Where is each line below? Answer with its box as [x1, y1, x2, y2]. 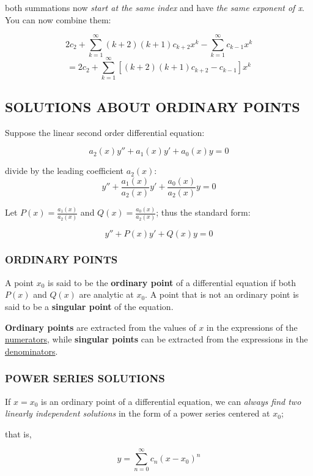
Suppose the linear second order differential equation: [5, 126, 205, 138]
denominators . [5, 344, 58, 357]
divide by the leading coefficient [5, 164, 124, 177]
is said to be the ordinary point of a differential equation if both [48, 276, 296, 289]
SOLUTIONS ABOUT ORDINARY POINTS [5, 97, 300, 116]
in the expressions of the [206, 320, 298, 333]
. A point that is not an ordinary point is [145, 288, 299, 301]
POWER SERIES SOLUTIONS [5, 371, 165, 386]
